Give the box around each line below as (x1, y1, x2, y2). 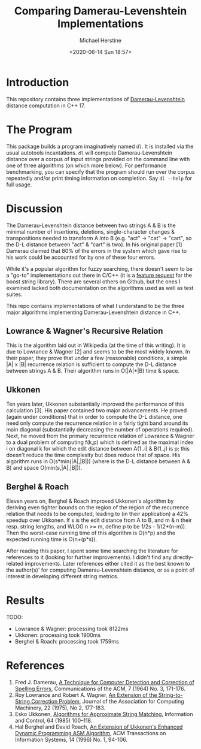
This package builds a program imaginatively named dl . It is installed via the (6, 143, 194, 150)
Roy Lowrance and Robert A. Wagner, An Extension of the (14, 691, 157, 699)
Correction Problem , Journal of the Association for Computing (31, 697, 184, 705)
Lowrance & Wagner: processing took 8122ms (14, 625, 129, 632)
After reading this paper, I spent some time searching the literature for (6, 547, 178, 554)
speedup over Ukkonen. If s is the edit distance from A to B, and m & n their (6, 517, 193, 524)
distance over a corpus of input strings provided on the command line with (6, 155, 190, 162)
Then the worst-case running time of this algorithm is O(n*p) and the (6, 529, 175, 536)
